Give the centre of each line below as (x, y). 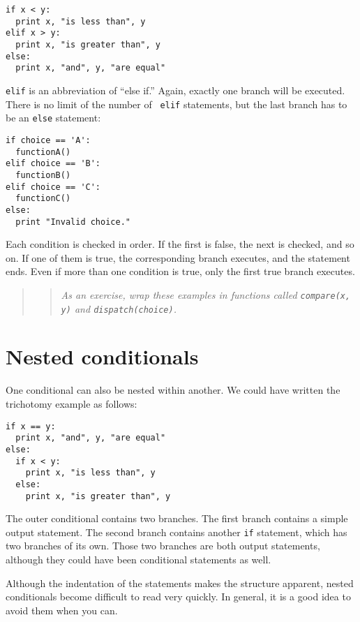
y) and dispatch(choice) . (119, 308)
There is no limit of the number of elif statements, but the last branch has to (177, 104)
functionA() (43, 152)
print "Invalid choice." (73, 222)
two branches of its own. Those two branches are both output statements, (163, 546)
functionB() (43, 175)
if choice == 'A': (48, 140)
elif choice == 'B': (53, 164)
